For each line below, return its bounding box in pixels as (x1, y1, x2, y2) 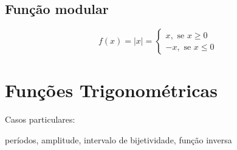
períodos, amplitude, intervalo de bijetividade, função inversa (5, 133, 232, 146)
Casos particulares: (5, 113, 75, 126)
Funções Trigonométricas (5, 78, 218, 103)
